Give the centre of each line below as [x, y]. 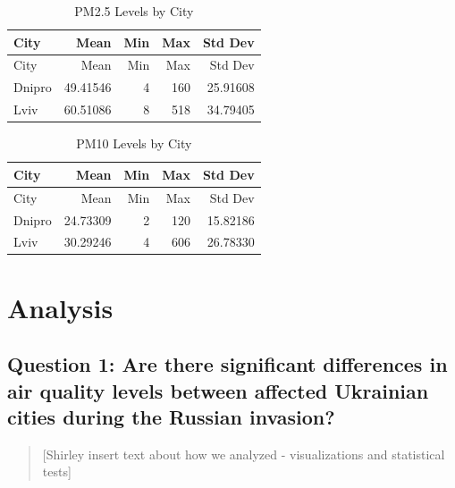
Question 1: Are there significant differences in [227, 364]
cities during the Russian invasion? [171, 416]
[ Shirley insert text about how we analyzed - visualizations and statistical [244, 454]
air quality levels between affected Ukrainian [218, 390]
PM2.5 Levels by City [134, 11]
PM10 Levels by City [134, 143]
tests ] [57, 471]
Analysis [60, 307]
